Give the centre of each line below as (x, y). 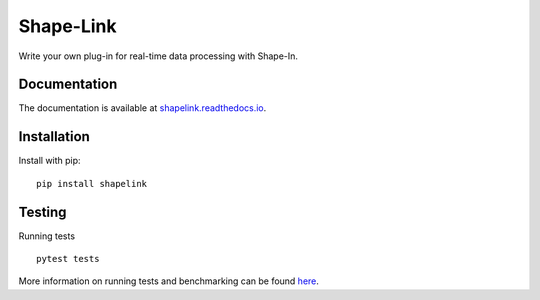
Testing (42, 211)
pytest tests (68, 259)
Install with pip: (49, 161)
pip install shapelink (92, 183)
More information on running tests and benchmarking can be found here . (169, 281)
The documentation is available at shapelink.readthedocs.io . (142, 108)
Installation (54, 136)
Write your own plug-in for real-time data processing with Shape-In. (158, 56)
